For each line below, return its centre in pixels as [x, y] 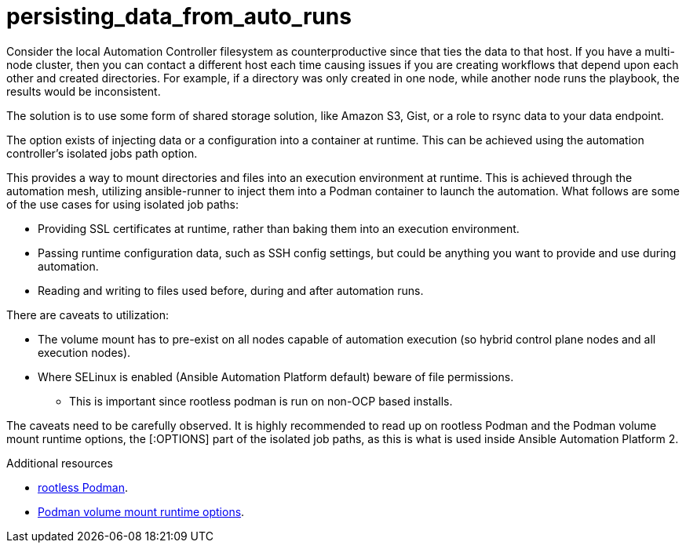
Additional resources [60, 463]
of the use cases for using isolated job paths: [123, 204]
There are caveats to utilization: [88, 314]
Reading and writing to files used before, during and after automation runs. [231, 290]
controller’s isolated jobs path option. [102, 153]
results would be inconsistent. [84, 91]
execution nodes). [84, 352]
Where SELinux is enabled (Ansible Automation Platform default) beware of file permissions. [276, 376]
